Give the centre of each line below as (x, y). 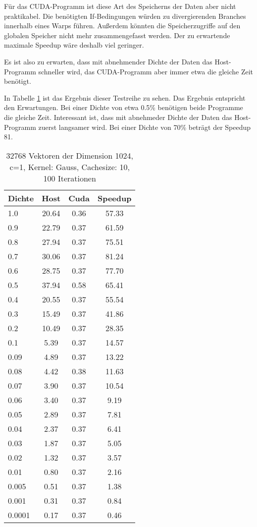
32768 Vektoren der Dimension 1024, (70, 155)
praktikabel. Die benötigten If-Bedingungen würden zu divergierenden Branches (125, 16)
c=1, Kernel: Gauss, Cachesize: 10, (70, 167)
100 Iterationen (70, 178)
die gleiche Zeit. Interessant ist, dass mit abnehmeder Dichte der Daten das (118, 117)
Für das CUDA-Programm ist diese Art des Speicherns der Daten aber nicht (120, 6)
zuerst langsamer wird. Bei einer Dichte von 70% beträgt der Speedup (145, 127)
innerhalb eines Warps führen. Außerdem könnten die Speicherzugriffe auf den (122, 26)
